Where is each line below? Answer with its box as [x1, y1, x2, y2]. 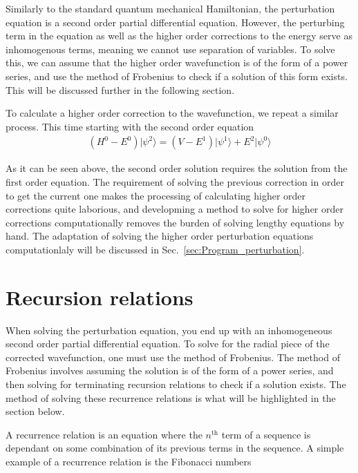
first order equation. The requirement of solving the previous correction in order [6, 174, 344, 189]
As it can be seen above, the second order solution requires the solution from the [6, 161, 348, 175]
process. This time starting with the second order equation [6, 119, 254, 133]
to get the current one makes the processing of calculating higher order [6, 188, 306, 202]
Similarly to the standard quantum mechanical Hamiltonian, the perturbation [6, 1, 335, 15]
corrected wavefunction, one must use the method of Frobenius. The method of [6, 349, 340, 364]
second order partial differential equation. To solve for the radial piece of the [6, 336, 330, 351]
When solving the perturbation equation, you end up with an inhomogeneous [6, 322, 332, 337]
